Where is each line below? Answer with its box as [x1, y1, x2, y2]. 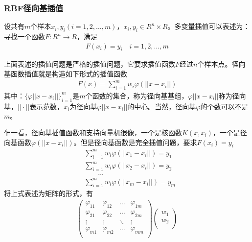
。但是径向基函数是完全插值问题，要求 [73, 137, 197, 147]
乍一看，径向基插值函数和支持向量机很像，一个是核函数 [4, 127, 182, 137]
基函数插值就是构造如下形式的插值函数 [4, 69, 127, 79]
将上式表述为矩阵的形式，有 [4, 188, 93, 198]
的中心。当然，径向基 [127, 101, 196, 111]
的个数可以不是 [200, 101, 249, 111]
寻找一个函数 [4, 31, 45, 42]
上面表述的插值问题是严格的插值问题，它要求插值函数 [4, 59, 175, 69]
